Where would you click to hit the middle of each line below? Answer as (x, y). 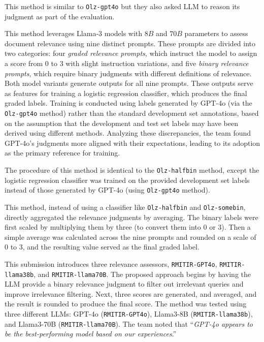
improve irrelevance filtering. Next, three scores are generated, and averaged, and (131, 293)
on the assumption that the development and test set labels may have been (122, 123)
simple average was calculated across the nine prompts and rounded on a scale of (130, 237)
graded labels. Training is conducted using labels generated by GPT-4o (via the (128, 103)
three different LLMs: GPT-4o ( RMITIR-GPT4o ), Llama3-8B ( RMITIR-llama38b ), (129, 314)
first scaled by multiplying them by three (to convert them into (103, 227)
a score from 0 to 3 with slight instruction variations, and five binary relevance (127, 63)
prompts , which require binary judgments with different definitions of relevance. (128, 73)
